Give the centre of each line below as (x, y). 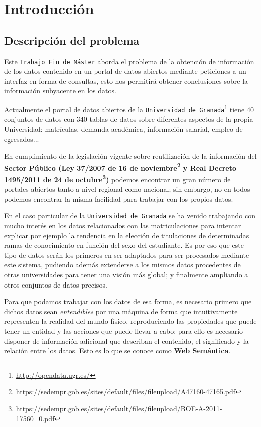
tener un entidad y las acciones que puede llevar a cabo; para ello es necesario (124, 330)
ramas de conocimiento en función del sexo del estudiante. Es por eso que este (124, 245)
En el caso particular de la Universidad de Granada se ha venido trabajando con (130, 216)
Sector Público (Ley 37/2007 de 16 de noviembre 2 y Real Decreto (120, 167)
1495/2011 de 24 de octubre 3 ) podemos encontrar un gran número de (117, 178)
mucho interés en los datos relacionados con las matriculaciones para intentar (123, 226)
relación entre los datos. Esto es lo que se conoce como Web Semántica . (117, 350)
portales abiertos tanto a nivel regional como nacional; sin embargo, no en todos (127, 189)
